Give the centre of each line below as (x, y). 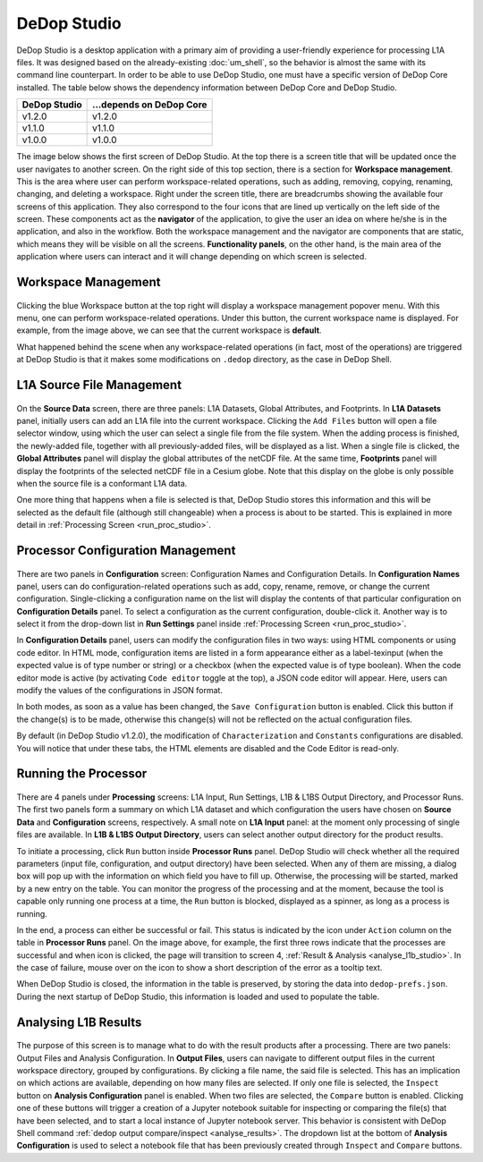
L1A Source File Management (99, 385)
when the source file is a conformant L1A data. (102, 483)
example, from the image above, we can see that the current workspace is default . (169, 330)
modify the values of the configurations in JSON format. (120, 691)
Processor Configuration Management (126, 550)
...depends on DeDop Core (150, 105)
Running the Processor (82, 774)
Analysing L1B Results (79, 1022)
